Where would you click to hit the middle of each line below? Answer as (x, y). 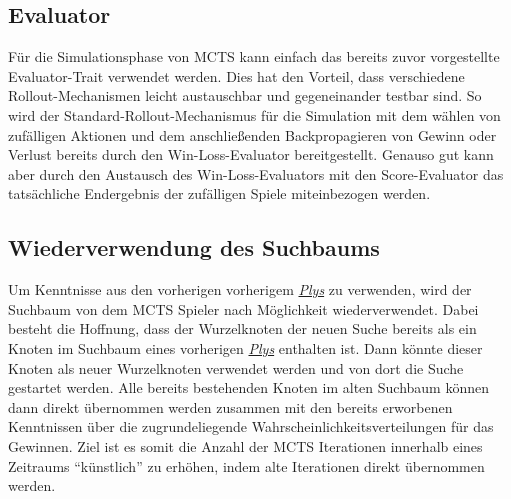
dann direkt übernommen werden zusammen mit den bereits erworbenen (230, 406)
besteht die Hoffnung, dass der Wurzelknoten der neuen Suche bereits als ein (242, 328)
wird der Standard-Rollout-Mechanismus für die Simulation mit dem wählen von (254, 114)
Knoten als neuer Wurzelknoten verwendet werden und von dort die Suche (236, 367)
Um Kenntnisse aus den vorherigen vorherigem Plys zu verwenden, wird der (240, 289)
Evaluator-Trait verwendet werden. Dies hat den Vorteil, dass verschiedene (236, 75)
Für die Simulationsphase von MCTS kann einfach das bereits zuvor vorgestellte (254, 56)
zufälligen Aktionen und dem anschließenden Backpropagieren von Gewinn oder (252, 134)
